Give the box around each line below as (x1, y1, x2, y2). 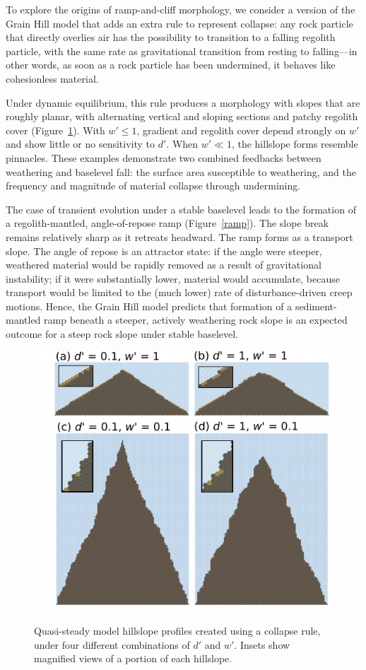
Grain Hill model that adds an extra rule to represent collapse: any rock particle (6, 16, 353, 30)
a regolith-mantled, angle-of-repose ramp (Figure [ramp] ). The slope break (6, 216, 329, 230)
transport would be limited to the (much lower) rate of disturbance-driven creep (6, 285, 353, 300)
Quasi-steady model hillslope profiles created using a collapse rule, (34, 623, 321, 638)
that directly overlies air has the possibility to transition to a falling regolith (6, 30, 336, 45)
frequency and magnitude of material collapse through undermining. (6, 178, 301, 193)
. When (166, 136, 199, 151)
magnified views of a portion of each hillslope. (34, 651, 232, 666)
